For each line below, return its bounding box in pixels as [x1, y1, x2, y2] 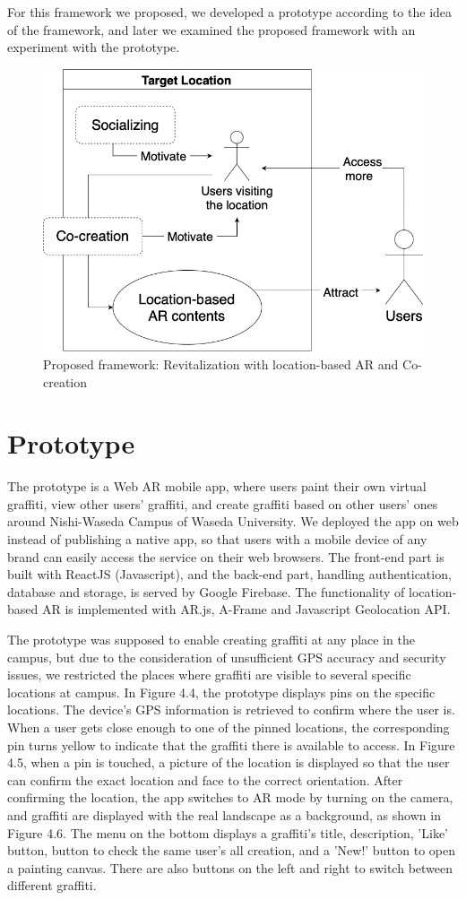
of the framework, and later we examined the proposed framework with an [7, 20, 416, 39]
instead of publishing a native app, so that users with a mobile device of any [7, 530, 427, 549]
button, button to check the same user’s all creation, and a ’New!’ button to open [7, 841, 456, 860]
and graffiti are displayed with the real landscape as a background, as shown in [7, 805, 441, 824]
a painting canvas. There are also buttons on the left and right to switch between [7, 858, 453, 877]
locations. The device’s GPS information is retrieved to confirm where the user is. [7, 700, 455, 719]
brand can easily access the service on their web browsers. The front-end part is [7, 547, 444, 566]
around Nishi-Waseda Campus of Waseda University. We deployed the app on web [7, 512, 459, 531]
